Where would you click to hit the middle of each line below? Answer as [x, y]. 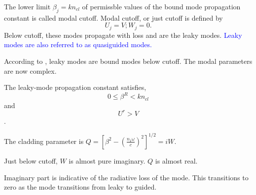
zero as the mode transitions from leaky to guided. [80, 187]
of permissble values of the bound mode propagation [161, 6]
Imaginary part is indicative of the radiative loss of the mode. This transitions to [126, 177]
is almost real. [176, 160]
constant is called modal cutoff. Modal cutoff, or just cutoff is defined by [113, 17]
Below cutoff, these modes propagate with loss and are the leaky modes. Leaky [123, 35]
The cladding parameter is [44, 141]
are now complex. [30, 70]
